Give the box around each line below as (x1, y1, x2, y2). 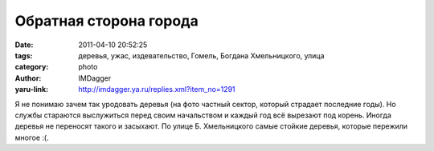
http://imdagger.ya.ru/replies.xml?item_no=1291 (78, 85, 236, 94)
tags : (14, 50, 33, 60)
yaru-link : (14, 85, 48, 94)
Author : (14, 73, 42, 83)
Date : (14, 40, 34, 50)
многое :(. (14, 133, 49, 142)
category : (14, 62, 49, 72)
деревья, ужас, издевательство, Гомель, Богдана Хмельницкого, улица (78, 50, 325, 60)
